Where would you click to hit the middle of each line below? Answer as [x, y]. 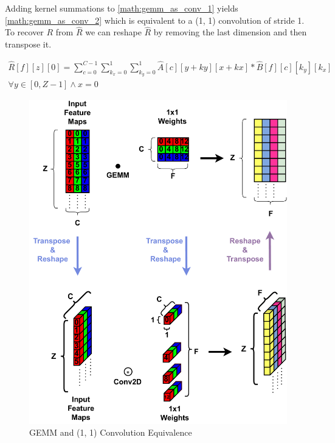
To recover [24, 32]
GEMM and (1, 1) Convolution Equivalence [111, 432]
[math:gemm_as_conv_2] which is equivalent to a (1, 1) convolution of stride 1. [155, 20]
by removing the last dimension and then [230, 32]
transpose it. [28, 44]
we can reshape [113, 32]
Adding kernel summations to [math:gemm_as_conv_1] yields [122, 8]
